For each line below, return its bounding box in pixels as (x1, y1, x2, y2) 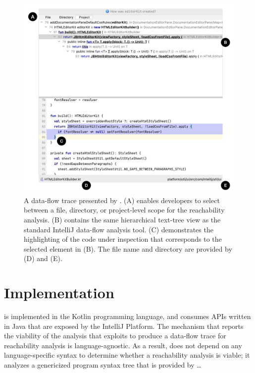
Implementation (4, 282, 114, 303)
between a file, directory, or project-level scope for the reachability (24, 205, 225, 215)
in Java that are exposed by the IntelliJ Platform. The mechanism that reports (4, 320, 244, 331)
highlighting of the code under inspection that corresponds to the (24, 234, 222, 244)
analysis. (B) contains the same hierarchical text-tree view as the (24, 214, 221, 224)
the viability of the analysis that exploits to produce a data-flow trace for (4, 330, 226, 341)
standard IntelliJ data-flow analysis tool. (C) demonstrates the (24, 224, 213, 234)
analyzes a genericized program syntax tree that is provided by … (4, 360, 202, 370)
